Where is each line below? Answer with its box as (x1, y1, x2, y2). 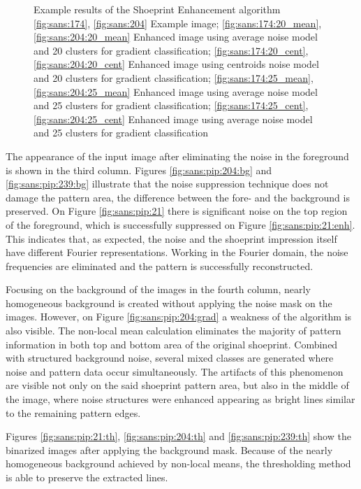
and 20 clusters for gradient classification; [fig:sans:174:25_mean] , (34, 70, 314, 85)
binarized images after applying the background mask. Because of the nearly (6, 442, 333, 457)
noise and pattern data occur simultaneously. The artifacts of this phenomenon (6, 364, 344, 378)
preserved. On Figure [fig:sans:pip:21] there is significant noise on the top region (6, 204, 348, 218)
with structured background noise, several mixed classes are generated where (6, 350, 334, 365)
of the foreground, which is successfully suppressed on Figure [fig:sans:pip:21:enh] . (6, 217, 355, 232)
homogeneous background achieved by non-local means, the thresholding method (6, 456, 351, 471)
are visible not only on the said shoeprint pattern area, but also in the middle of (6, 378, 349, 392)
